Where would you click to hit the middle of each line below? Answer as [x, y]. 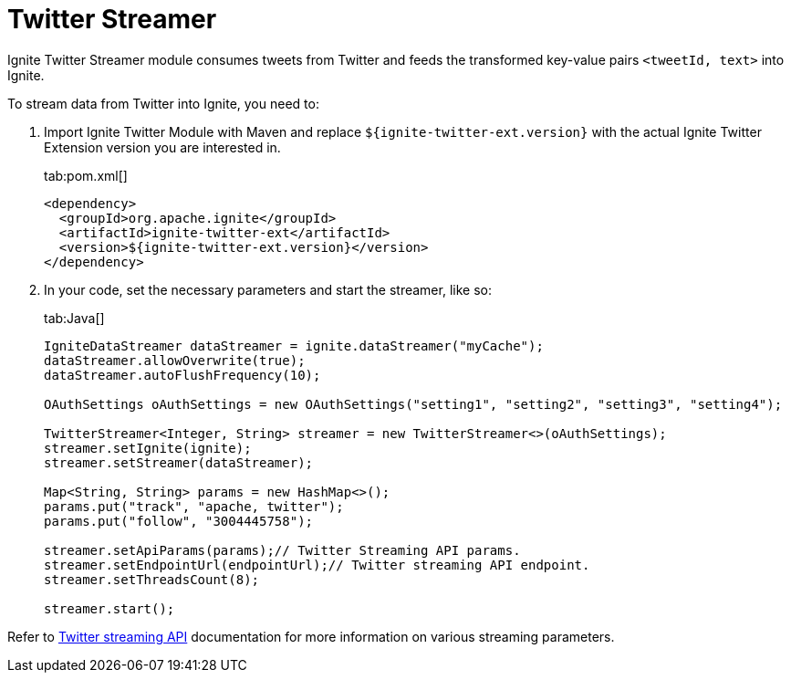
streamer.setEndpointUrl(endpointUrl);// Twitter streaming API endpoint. [317, 565]
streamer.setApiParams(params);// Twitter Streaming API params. [282, 550]
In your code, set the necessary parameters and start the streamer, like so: [268, 289]
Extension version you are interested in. [162, 147]
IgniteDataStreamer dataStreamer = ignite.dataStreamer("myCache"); [294, 345]
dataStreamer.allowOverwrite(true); [175, 360]
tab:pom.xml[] [86, 175]
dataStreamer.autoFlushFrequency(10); [182, 375]
